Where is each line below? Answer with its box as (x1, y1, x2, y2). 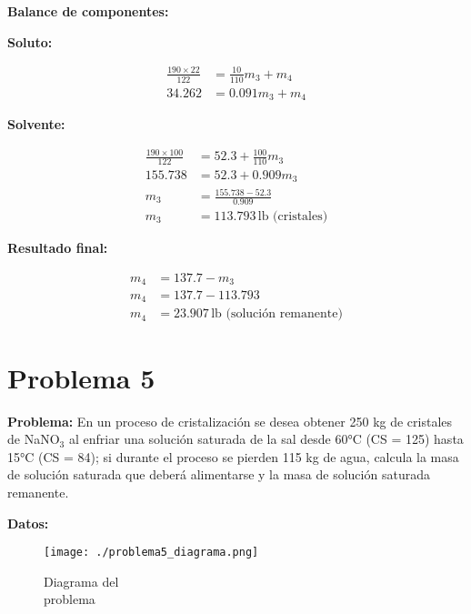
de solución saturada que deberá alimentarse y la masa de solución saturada (7, 465, 430, 484)
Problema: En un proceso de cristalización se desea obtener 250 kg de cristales (7, 411, 453, 430)
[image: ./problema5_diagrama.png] (44, 546, 259, 559)
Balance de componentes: (7, 2, 169, 20)
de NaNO (7, 429, 60, 448)
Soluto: (7, 32, 53, 51)
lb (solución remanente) (211, 307, 343, 321)
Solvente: (7, 115, 65, 134)
